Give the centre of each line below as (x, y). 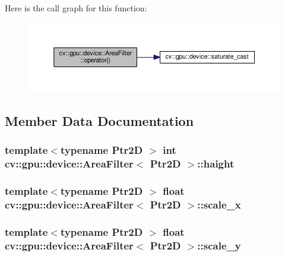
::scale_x (219, 205)
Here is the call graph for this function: (76, 8)
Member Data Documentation (99, 121)
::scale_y (219, 245)
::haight (216, 164)
